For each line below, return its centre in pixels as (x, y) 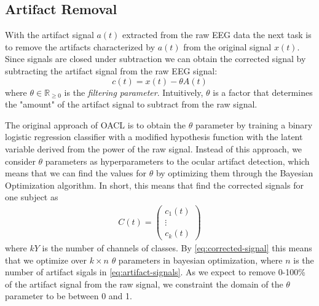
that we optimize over (46, 260)
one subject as (32, 197)
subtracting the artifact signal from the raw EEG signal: (111, 70)
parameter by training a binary (254, 124)
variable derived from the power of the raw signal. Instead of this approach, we (154, 148)
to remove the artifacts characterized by (80, 46)
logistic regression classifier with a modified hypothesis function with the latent (154, 137)
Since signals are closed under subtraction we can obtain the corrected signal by (156, 59)
